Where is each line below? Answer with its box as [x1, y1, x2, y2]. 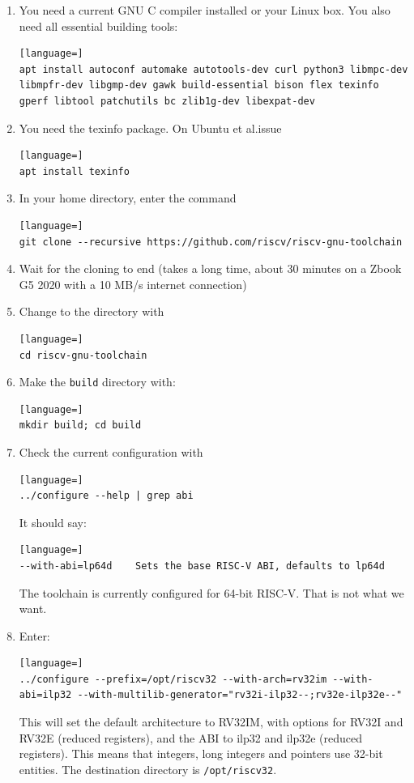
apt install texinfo [19, 165, 130, 177]
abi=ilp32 [19, 689, 72, 701]
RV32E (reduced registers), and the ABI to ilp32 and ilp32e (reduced [19, 729, 363, 746]
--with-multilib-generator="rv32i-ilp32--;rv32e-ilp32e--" [77, 689, 403, 701]
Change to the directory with [19, 303, 164, 320]
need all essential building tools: [19, 17, 178, 34]
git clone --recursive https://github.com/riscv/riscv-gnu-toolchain [19, 236, 403, 248]
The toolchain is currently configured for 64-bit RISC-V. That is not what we [19, 584, 404, 601]
